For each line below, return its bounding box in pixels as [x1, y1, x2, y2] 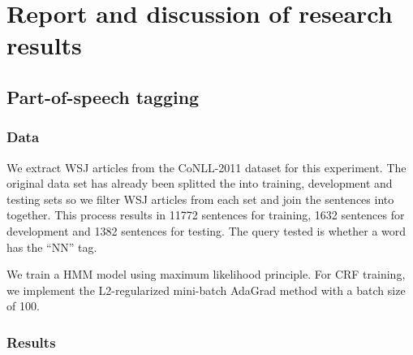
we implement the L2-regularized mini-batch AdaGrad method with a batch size [6, 281, 406, 298]
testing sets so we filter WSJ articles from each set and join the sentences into [6, 190, 394, 207]
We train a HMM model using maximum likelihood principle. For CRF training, [6, 266, 406, 283]
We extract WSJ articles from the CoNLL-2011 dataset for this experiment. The [6, 158, 407, 175]
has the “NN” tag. [6, 238, 97, 255]
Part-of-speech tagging [6, 84, 200, 109]
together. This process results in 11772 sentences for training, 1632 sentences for [6, 206, 405, 223]
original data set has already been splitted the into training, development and [6, 175, 393, 192]
